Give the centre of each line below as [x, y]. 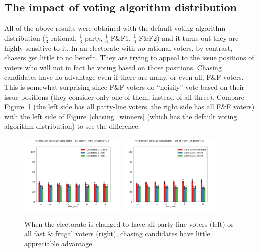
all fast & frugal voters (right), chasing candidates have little [117, 234]
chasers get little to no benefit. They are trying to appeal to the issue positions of [129, 58]
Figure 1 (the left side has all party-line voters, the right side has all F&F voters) [129, 107]
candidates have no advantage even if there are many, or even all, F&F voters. [124, 77]
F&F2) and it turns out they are [189, 38]
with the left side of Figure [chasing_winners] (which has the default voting [121, 116]
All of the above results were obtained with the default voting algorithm [115, 28]
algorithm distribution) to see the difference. [72, 126]
